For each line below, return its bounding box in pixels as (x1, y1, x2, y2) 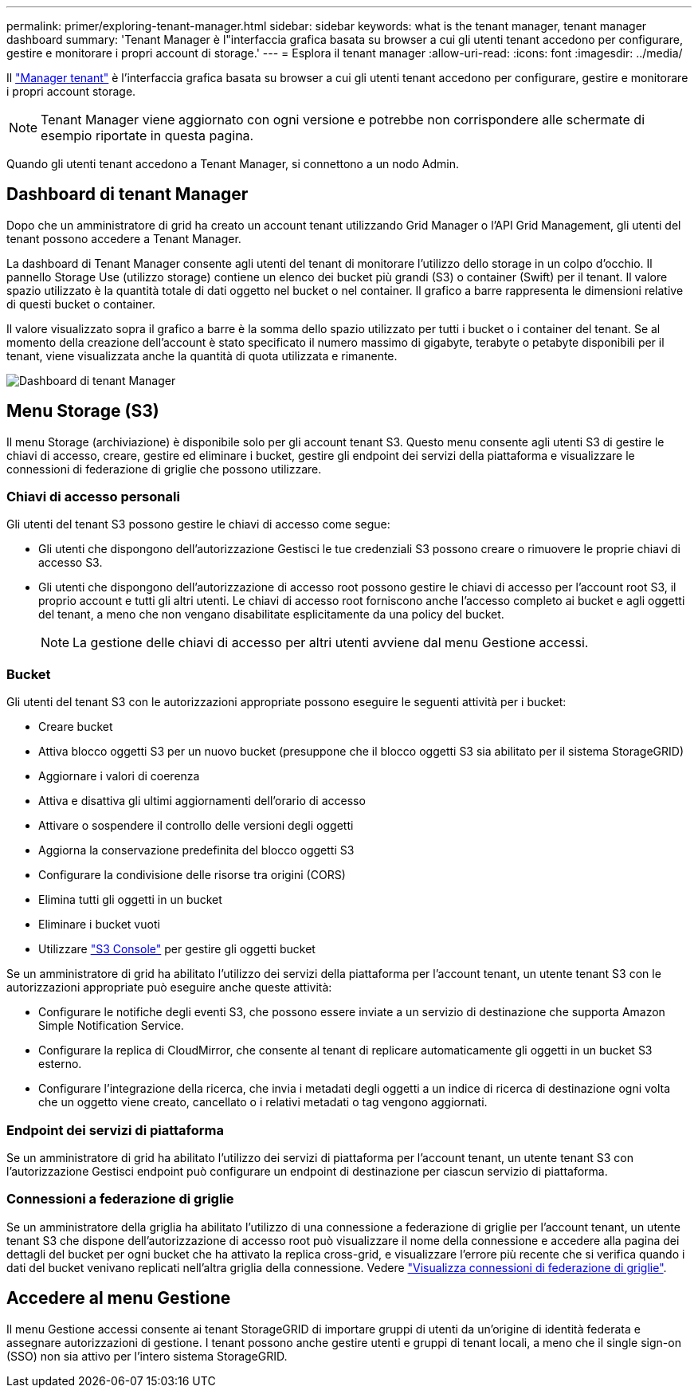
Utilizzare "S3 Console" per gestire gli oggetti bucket (38, 942, 316, 956)
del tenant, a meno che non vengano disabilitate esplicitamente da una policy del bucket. (38, 607, 504, 622)
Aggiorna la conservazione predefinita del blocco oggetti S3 (38, 843, 355, 858)
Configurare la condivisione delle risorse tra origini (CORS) (38, 868, 346, 882)
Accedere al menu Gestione (6, 1288, 231, 1309)
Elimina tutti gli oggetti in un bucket (38, 893, 222, 907)
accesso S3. (38, 556, 103, 570)
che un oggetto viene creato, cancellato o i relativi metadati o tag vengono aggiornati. (38, 1095, 488, 1109)
